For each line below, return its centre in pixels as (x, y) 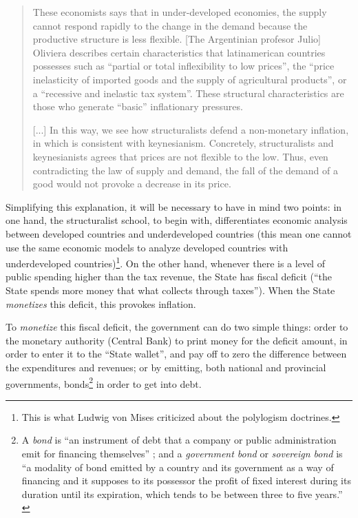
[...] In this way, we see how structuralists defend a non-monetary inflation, (191, 129)
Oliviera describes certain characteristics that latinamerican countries (179, 52)
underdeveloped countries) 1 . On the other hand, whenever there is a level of (165, 262)
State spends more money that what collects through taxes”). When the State (170, 290)
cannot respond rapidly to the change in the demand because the (170, 25)
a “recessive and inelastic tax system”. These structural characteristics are (188, 93)
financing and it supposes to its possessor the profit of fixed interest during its (186, 480)
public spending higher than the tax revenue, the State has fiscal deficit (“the (169, 277)
